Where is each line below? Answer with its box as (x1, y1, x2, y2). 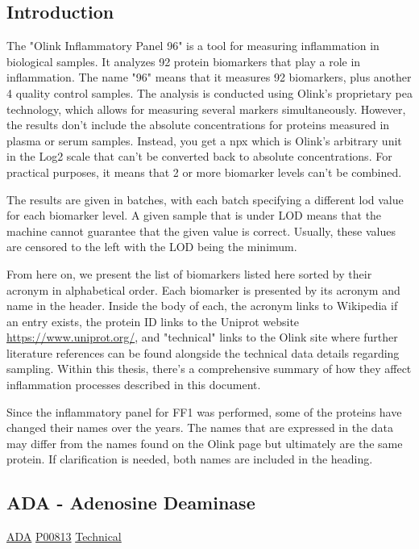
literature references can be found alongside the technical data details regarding (6, 344, 400, 361)
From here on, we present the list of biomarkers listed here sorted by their (6, 265, 372, 282)
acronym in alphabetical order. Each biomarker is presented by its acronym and (6, 281, 400, 298)
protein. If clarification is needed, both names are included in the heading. (6, 451, 373, 467)
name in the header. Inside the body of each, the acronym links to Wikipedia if (6, 297, 398, 314)
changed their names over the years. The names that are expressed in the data (6, 419, 394, 436)
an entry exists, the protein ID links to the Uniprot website (6, 312, 300, 329)
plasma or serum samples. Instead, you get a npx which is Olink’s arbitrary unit (6, 132, 402, 149)
